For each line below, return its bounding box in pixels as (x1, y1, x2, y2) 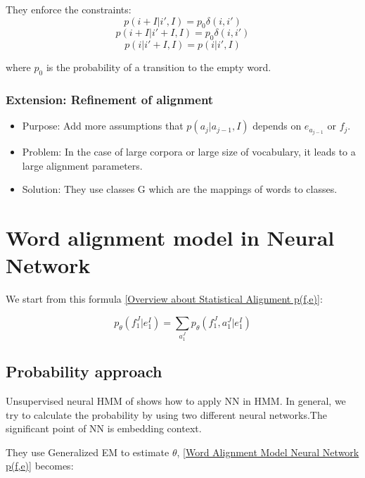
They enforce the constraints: (6, 2, 132, 16)
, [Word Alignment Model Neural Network (177, 444, 359, 459)
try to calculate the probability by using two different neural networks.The (6, 407, 327, 422)
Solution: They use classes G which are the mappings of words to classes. (22, 182, 338, 196)
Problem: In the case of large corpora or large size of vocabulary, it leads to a (22, 144, 356, 159)
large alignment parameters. (22, 158, 143, 172)
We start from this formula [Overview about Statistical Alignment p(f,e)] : (6, 291, 323, 306)
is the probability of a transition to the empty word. (46, 60, 271, 75)
